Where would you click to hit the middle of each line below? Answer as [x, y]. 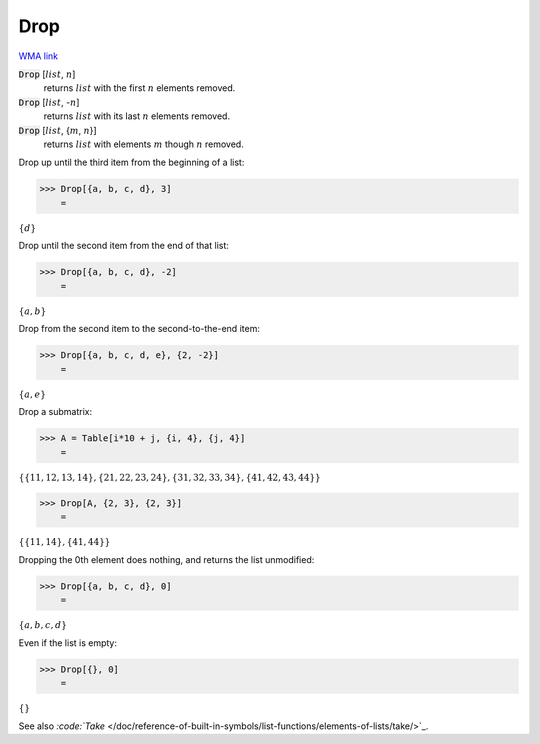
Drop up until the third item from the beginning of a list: [131, 162]
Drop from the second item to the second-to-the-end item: [139, 329]
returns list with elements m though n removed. [143, 144]
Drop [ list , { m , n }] [57, 130]
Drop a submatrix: [55, 412]
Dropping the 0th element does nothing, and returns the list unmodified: [166, 559]
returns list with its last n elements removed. [136, 116]
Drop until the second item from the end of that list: [124, 246]
